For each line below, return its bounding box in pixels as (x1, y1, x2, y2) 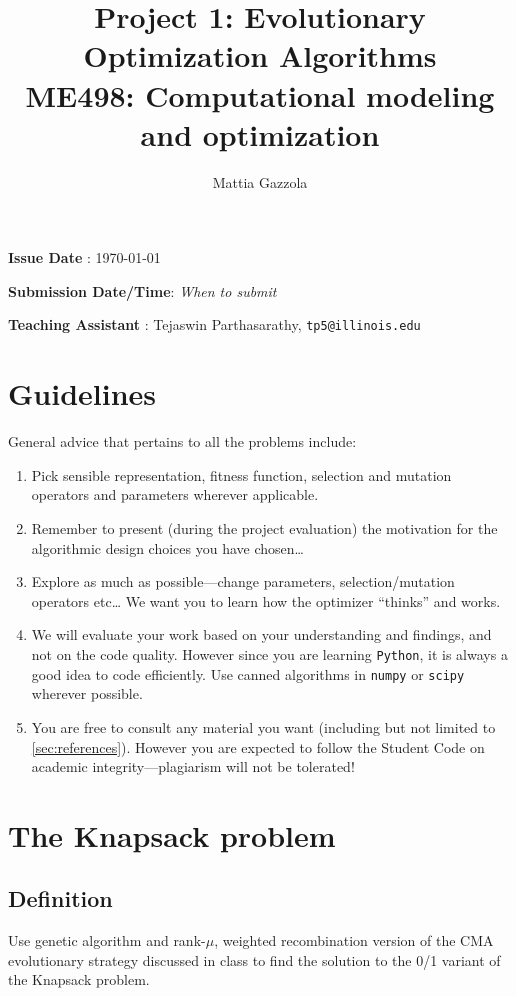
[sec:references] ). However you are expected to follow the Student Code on (31, 736, 485, 757)
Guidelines (8, 373, 157, 414)
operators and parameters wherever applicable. (31, 484, 319, 505)
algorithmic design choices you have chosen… (31, 537, 304, 558)
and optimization (140, 113, 380, 154)
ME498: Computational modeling (25, 74, 495, 115)
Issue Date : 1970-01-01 (8, 247, 161, 268)
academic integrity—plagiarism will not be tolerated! (31, 756, 355, 777)
